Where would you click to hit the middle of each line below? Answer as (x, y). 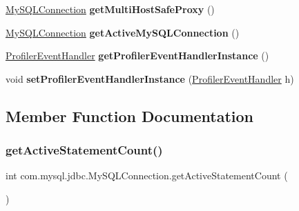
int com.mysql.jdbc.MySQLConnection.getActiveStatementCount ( (147, 175)
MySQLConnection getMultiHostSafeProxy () (110, 9)
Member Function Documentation (130, 115)
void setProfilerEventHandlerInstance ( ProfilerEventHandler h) (150, 78)
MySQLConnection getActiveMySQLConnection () (123, 32)
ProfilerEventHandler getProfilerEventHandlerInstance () (137, 56)
